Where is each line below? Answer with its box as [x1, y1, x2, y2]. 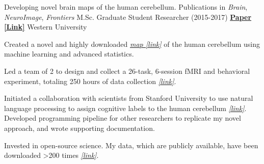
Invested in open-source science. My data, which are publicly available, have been [4, 140, 258, 150]
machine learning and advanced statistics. [4, 48, 134, 59]
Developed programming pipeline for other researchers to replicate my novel [4, 113, 241, 123]
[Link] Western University [4, 21, 87, 32]
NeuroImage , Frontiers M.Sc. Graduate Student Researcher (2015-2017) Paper [4, 11, 252, 22]
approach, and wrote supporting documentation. [4, 122, 155, 133]
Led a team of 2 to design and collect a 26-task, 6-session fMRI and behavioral [4, 65, 250, 76]
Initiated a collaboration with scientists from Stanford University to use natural [4, 93, 253, 103]
